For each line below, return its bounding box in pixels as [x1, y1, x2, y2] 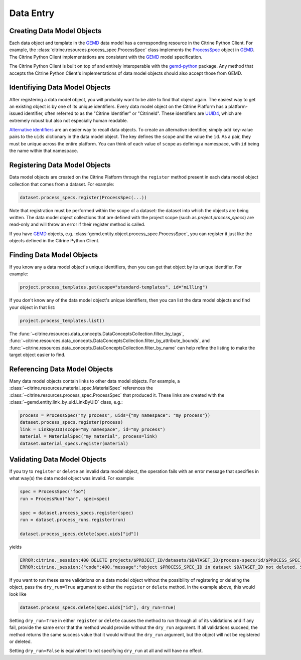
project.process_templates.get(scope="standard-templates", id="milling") [20, 284, 208, 290]
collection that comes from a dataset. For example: [9, 181, 115, 187]
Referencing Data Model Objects [9, 365, 113, 373]
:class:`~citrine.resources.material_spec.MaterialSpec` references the [9, 385, 153, 391]
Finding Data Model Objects [9, 251, 98, 259]
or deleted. [9, 638, 32, 644]
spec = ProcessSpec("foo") [20, 489, 86, 494]
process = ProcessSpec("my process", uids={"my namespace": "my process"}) [20, 412, 211, 418]
